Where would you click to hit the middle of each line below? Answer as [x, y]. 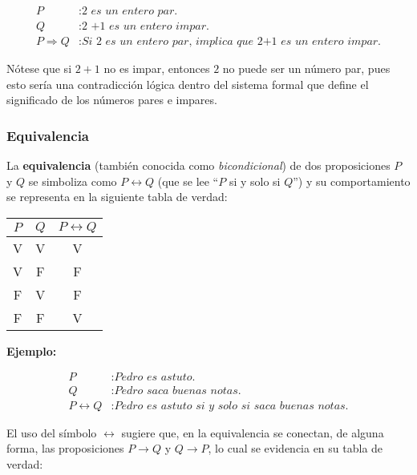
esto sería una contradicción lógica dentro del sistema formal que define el [188, 84]
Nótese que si [39, 68]
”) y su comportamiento [352, 181]
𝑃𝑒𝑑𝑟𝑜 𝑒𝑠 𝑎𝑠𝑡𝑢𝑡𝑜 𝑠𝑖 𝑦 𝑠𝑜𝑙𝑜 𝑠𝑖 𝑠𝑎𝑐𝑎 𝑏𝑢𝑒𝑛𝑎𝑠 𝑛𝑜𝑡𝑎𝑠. [231, 406]
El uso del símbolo [52, 432]
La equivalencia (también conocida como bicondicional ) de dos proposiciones [198, 165]
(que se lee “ [188, 181]
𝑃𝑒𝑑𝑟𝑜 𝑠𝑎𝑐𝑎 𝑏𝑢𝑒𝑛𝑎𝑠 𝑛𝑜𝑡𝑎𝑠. [178, 390]
